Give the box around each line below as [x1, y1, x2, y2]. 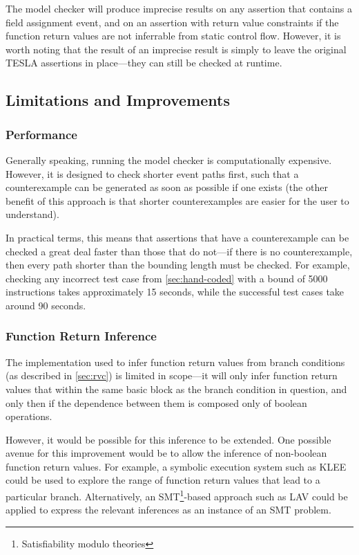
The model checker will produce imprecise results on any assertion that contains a [6, 1, 352, 15]
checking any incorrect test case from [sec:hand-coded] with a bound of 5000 [6, 271, 328, 285]
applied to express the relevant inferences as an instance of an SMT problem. [6, 502, 331, 517]
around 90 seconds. [6, 298, 86, 312]
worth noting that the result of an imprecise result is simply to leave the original [6, 42, 347, 56]
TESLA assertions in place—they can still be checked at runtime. [6, 55, 282, 70]
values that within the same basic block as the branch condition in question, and [6, 381, 347, 396]
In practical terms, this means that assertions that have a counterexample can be [6, 230, 349, 244]
